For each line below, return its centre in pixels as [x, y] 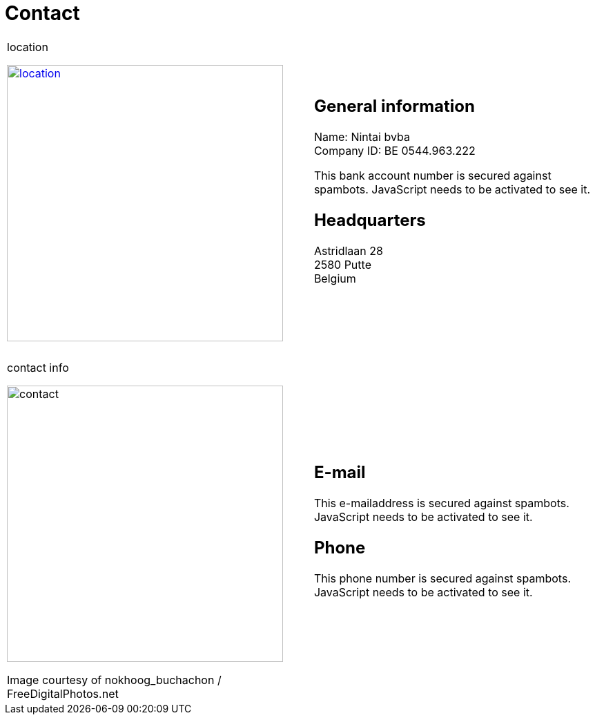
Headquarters [370, 220]
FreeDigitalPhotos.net [63, 693]
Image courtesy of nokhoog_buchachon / [114, 680]
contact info [38, 367]
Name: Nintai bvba [362, 136]
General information [394, 106]
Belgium [335, 278]
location [28, 47]
